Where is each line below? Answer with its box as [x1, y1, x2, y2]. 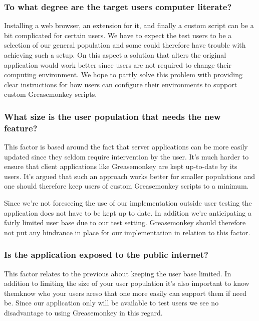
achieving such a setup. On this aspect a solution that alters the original [4, 50, 226, 60]
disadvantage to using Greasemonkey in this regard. [4, 307, 163, 318]
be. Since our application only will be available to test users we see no [4, 297, 219, 308]
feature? [4, 121, 38, 134]
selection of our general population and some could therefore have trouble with [4, 40, 246, 50]
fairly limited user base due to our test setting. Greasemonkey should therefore [4, 217, 246, 228]
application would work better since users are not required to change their [4, 59, 231, 70]
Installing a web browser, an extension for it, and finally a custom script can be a [4, 20, 254, 31]
